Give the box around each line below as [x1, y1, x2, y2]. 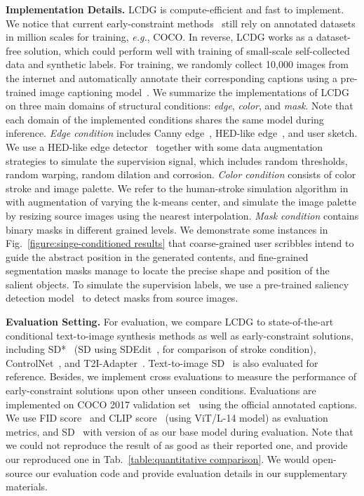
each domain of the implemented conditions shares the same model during [6, 112, 324, 126]
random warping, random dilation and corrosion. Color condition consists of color [6, 167, 356, 182]
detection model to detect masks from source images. [6, 290, 238, 305]
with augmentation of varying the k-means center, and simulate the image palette [6, 194, 356, 209]
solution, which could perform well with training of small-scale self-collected [24, 43, 350, 58]
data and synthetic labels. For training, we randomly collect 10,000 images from [6, 57, 349, 72]
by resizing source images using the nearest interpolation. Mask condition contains [6, 208, 359, 222]
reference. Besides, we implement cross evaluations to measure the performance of [6, 369, 357, 384]
